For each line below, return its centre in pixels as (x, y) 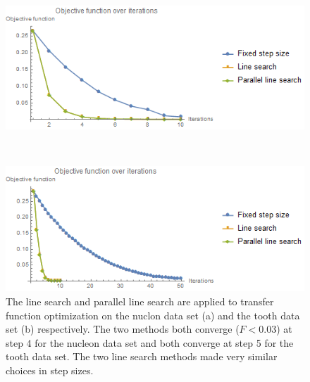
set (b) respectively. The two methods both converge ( (123, 329)
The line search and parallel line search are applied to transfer (140, 301)
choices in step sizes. (50, 370)
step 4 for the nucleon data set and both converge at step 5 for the (150, 342)
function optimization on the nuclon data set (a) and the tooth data (153, 315)
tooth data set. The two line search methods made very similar (142, 356)
